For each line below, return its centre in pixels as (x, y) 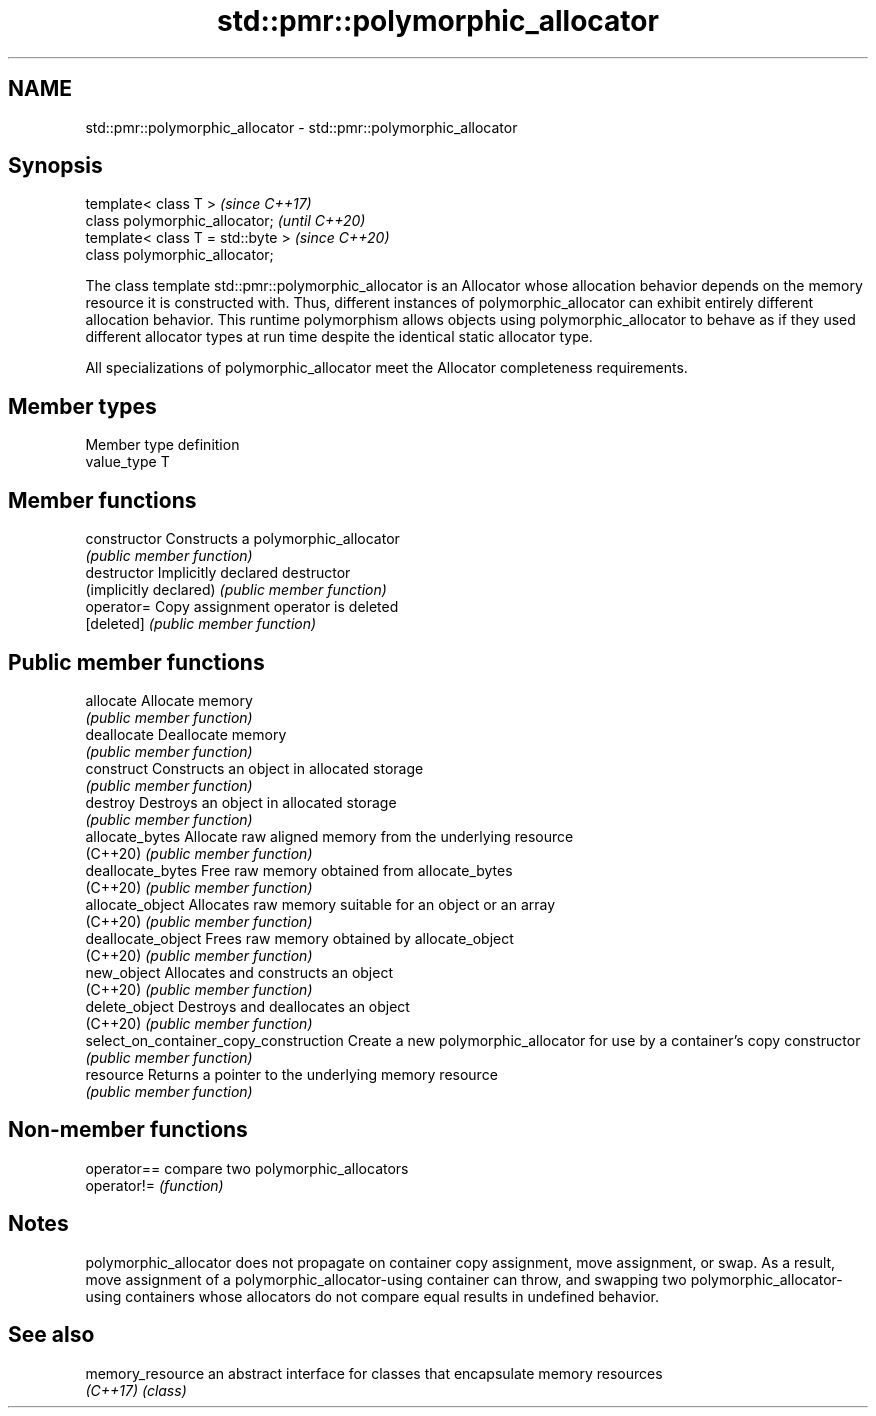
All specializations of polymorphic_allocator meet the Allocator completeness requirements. (386, 368)
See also (51, 1335)
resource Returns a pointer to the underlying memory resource (291, 1074)
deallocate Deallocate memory (186, 734)
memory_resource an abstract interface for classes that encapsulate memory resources (374, 1373)
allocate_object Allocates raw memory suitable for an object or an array (320, 904)
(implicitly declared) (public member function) (236, 590)
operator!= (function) (154, 1185)
